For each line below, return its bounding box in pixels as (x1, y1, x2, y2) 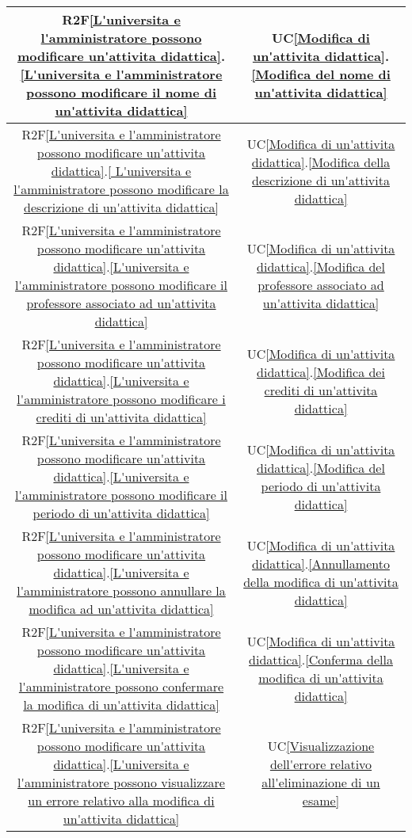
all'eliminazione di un (261, 773, 380, 791)
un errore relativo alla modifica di (28, 791, 215, 809)
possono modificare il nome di (25, 83, 217, 101)
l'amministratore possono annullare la (17, 581, 226, 600)
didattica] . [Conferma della (249, 649, 393, 668)
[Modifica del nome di (251, 65, 391, 83)
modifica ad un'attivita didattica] (29, 600, 214, 618)
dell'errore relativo (269, 755, 372, 773)
